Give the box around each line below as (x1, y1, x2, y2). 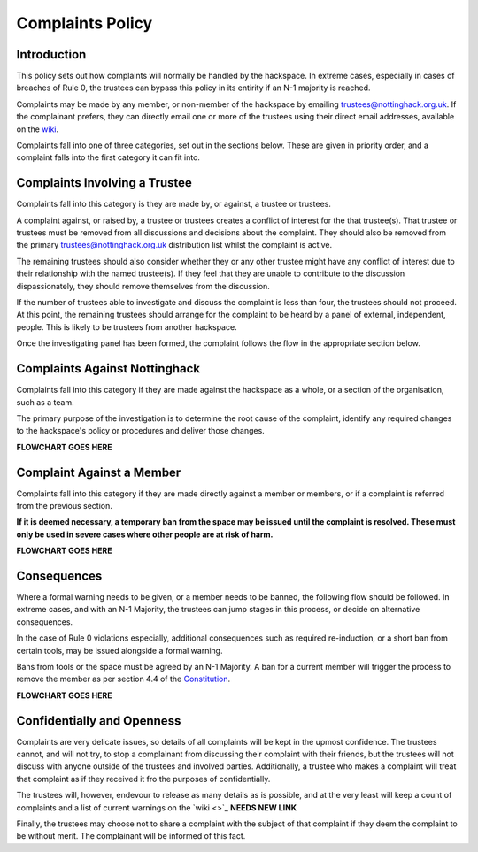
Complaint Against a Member (16, 464, 181, 480)
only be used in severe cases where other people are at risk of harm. (16, 529, 274, 540)
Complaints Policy (16, 13, 153, 33)
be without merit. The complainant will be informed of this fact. (16, 831, 246, 841)
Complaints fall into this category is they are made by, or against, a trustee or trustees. (16, 199, 332, 210)
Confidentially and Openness (16, 713, 181, 728)
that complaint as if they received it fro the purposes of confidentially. (16, 773, 271, 784)
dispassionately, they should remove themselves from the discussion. (16, 280, 270, 291)
